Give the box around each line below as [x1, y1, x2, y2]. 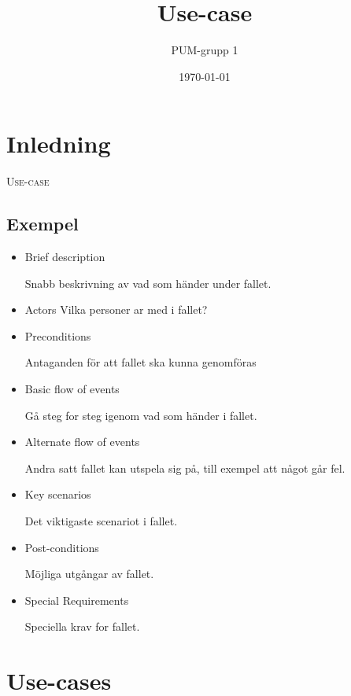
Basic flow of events [24, 381, 120, 397]
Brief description [24, 249, 105, 265]
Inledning [6, 127, 111, 160]
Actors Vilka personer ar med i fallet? [24, 301, 208, 318]
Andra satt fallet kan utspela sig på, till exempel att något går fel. [24, 459, 345, 476]
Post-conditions [24, 539, 99, 555]
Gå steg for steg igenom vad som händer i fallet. [24, 407, 257, 423]
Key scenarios [24, 486, 91, 503]
